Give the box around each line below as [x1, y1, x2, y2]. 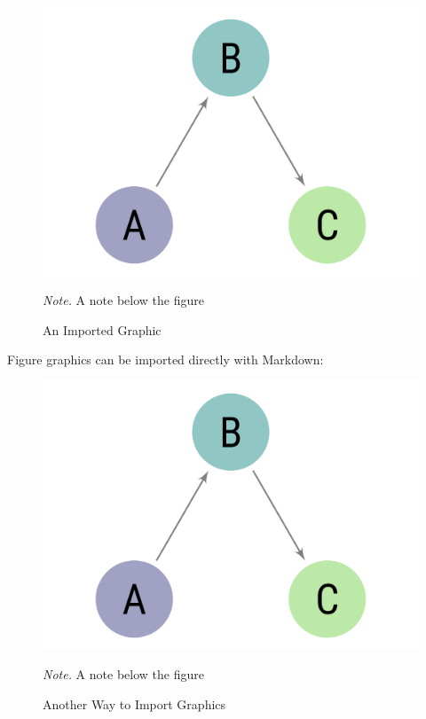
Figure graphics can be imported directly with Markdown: [7, 350, 324, 369]
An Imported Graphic [43, 320, 162, 339]
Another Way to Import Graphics [43, 694, 226, 713]
